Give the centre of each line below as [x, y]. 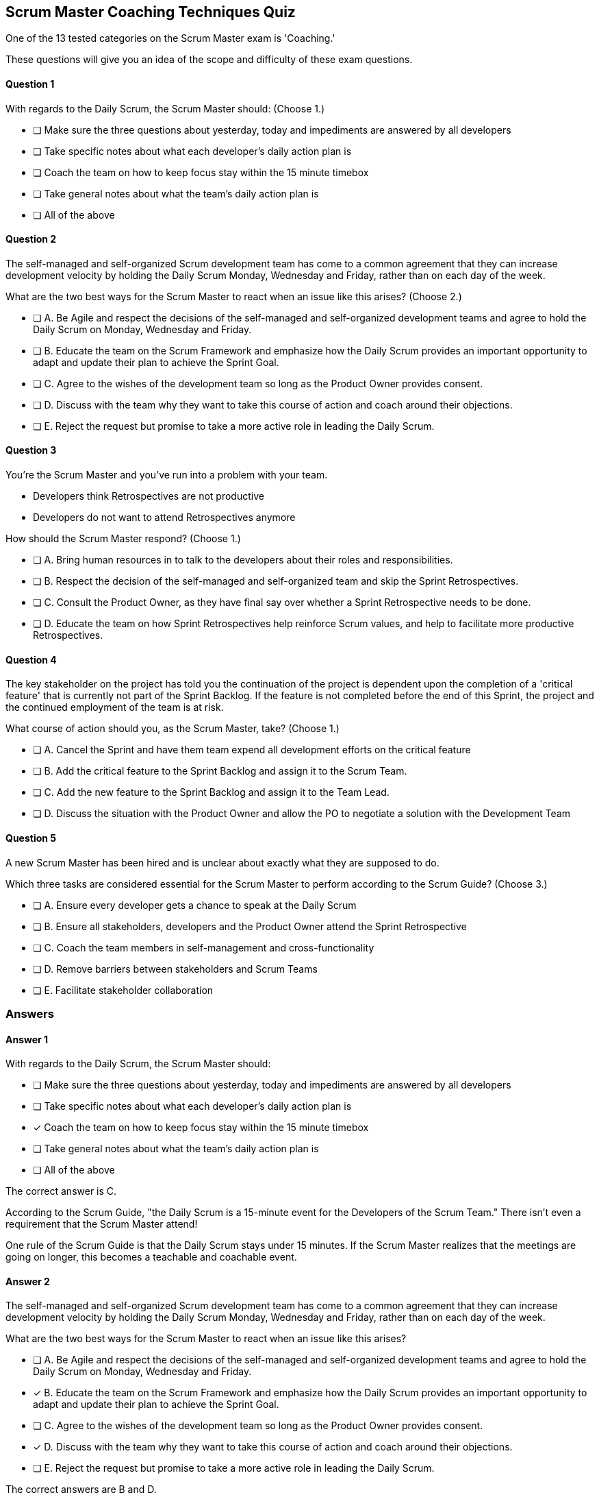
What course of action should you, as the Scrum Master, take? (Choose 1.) [173, 729]
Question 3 [31, 450]
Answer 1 [27, 1039]
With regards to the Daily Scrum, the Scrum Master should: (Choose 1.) [165, 108]
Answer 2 [28, 1281]
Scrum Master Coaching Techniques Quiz [151, 12]
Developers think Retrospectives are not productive [149, 496]
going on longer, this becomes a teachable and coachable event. [151, 1257]
